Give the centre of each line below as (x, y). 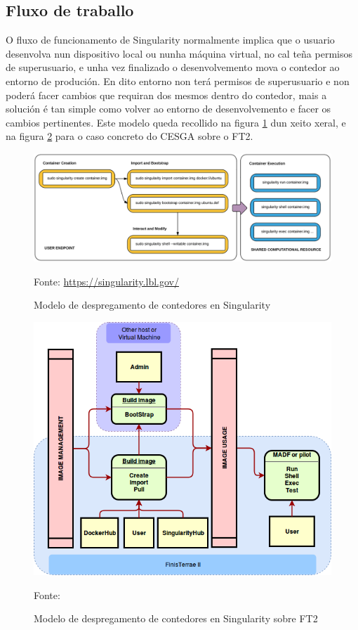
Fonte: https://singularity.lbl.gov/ (106, 281)
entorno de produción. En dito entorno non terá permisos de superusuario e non (178, 81)
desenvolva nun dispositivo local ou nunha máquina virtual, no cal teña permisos (179, 53)
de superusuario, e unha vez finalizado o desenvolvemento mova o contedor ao (173, 67)
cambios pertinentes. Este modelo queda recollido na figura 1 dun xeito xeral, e (176, 122)
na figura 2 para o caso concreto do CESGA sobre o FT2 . (130, 136)
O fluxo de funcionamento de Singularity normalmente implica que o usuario (170, 40)
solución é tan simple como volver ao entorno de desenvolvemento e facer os (168, 109)
